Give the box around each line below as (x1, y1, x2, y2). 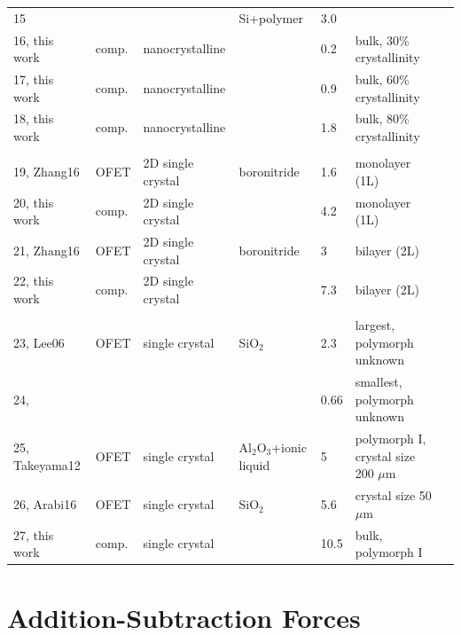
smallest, (355, 372, 402, 391)
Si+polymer (238, 8, 303, 27)
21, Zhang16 (13, 240, 80, 259)
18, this (13, 109, 54, 128)
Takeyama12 (13, 455, 81, 474)
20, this (13, 192, 54, 211)
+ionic (271, 438, 307, 457)
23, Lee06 (13, 333, 65, 351)
